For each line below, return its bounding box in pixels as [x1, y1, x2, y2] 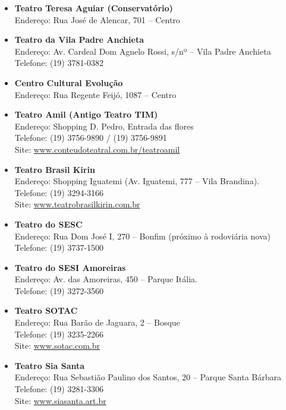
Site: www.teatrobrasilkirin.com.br [14, 198, 140, 210]
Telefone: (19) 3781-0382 [14, 56, 104, 69]
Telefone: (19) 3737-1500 [14, 241, 104, 254]
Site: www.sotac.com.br [14, 339, 100, 352]
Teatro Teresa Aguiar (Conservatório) [14, 2, 173, 14]
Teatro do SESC [14, 217, 83, 230]
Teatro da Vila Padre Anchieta [14, 33, 144, 46]
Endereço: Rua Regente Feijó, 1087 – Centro [14, 88, 177, 100]
